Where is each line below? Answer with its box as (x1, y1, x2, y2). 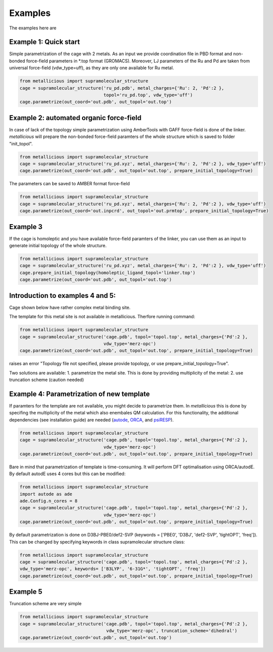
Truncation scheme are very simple (9, 601, 82, 607)
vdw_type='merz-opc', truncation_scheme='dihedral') (106, 628, 238, 634)
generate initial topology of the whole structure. (9, 243, 107, 249)
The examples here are (9, 25, 57, 31)
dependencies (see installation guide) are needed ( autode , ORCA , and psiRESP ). (9, 416, 174, 423)
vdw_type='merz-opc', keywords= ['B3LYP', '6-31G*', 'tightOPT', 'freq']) (19, 566, 206, 572)
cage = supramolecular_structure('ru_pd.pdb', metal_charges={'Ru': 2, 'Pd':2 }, (19, 85, 225, 91)
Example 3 (9, 222, 43, 231)
